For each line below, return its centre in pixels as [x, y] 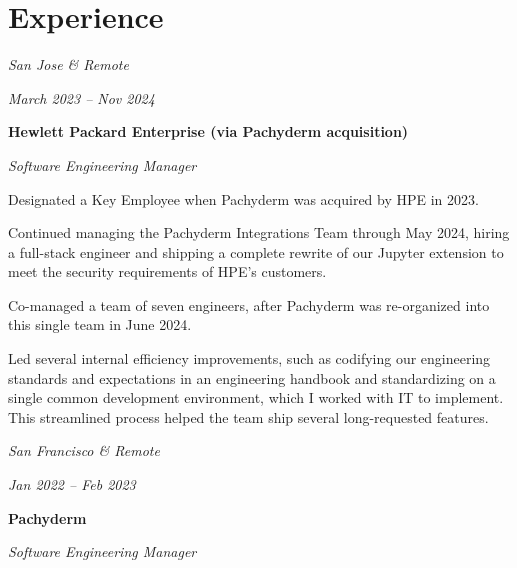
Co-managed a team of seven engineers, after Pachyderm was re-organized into [249, 304]
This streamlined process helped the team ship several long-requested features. [248, 416]
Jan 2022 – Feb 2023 [72, 484]
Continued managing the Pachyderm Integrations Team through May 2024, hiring [259, 232]
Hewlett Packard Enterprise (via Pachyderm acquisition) [208, 131]
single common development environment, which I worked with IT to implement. [256, 397]
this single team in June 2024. [100, 324]
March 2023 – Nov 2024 [81, 97]
